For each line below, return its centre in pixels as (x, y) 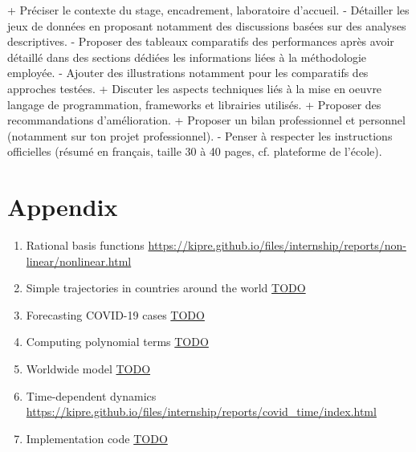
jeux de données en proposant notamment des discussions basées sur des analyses (207, 25)
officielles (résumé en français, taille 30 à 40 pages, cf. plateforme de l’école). (195, 151)
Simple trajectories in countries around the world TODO (166, 288)
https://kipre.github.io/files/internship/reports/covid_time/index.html (201, 411)
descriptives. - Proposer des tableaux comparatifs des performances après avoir (201, 41)
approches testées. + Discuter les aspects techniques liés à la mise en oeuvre (195, 88)
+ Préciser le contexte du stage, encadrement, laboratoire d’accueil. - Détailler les (208, 10)
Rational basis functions (85, 245)
